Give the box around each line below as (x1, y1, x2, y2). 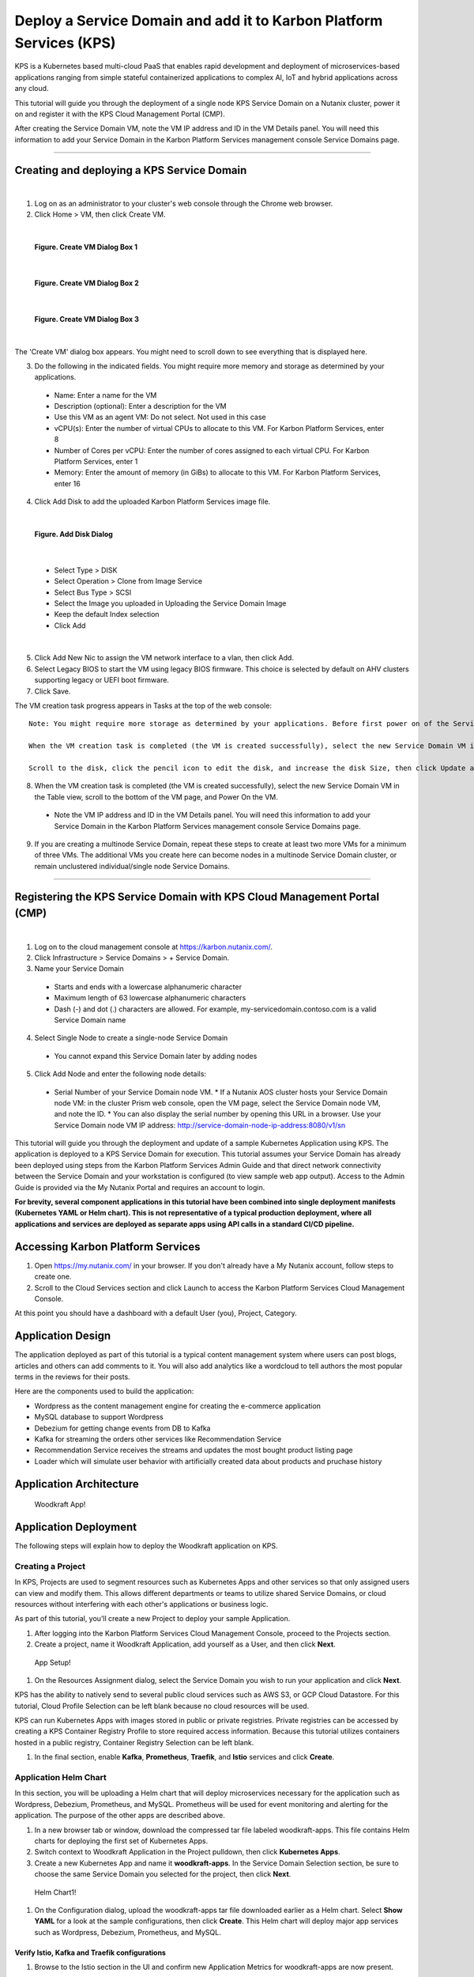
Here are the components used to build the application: (14, 1386, 194, 1396)
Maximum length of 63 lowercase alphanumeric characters (54, 993, 246, 1003)
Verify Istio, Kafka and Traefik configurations (14, 1948, 166, 1957)
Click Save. (34, 686, 71, 696)
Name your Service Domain (34, 964, 124, 973)
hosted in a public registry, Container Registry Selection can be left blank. (14, 1737, 254, 1747)
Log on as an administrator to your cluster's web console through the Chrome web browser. (34, 198, 333, 208)
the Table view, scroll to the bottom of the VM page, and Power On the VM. (34, 792, 278, 802)
